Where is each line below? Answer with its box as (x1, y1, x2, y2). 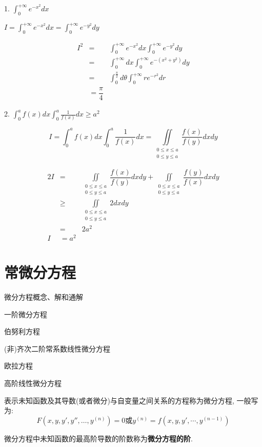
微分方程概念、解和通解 (4, 291, 83, 302)
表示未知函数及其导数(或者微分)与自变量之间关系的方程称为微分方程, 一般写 (4, 395, 258, 405)
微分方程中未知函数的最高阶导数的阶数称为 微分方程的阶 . (4, 433, 193, 443)
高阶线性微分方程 (4, 377, 62, 388)
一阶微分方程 (4, 308, 47, 319)
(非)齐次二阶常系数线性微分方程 (4, 343, 110, 354)
